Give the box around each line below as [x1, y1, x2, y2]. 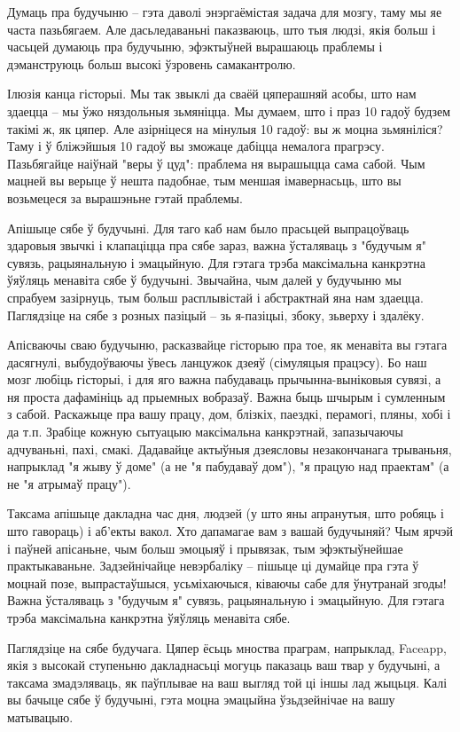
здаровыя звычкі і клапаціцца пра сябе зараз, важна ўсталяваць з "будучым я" [7, 236, 426, 255]
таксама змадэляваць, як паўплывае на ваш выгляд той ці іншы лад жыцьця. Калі [7, 673, 448, 691]
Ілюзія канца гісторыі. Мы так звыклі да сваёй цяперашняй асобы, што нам [7, 84, 417, 103]
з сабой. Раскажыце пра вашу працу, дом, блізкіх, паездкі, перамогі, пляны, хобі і [7, 405, 451, 423]
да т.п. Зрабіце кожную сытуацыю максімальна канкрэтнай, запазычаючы [7, 422, 403, 441]
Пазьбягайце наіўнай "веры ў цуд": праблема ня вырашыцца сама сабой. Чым [7, 153, 425, 172]
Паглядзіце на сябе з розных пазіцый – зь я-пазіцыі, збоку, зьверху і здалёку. [7, 305, 425, 324]
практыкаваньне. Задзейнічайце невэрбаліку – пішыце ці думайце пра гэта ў [7, 556, 419, 575]
